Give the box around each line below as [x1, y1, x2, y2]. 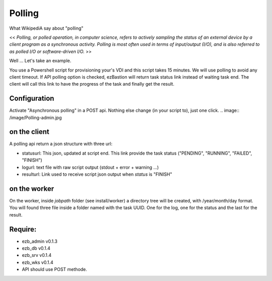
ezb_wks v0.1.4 [22, 259, 54, 265]
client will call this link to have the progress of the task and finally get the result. [9, 81, 175, 87]
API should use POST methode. [22, 266, 88, 272]
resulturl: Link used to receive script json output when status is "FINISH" [22, 171, 172, 177]
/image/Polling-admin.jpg [9, 114, 62, 120]
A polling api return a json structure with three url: [9, 141, 113, 147]
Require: [9, 225, 37, 234]
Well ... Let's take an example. [9, 58, 72, 64]
